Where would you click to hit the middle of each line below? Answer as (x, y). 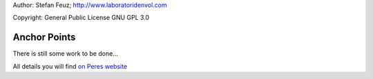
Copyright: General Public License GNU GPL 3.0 (81, 18)
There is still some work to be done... (66, 54)
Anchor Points (44, 37)
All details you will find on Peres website (70, 66)
